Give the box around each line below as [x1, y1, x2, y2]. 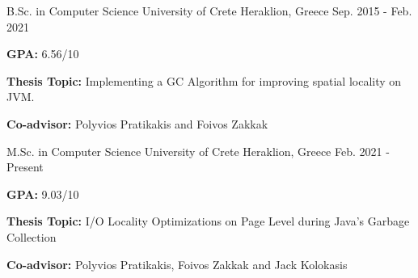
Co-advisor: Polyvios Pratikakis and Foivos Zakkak [6, 115, 268, 132]
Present [6, 158, 44, 175]
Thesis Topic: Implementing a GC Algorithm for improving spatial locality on [6, 72, 402, 89]
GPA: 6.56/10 [6, 45, 79, 62]
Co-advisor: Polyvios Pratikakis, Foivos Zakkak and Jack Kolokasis [6, 255, 348, 272]
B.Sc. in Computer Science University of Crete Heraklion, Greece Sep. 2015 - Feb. [6, 2, 412, 19]
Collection [6, 228, 57, 245]
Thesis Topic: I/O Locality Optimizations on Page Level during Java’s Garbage [6, 213, 410, 230]
